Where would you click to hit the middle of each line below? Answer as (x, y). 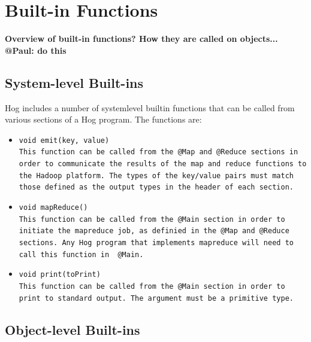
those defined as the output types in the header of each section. (156, 187)
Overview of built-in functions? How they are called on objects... (141, 39)
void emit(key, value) (64, 140)
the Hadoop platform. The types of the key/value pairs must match (156, 175)
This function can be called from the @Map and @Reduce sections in (158, 152)
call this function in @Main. (81, 254)
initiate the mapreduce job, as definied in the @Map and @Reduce (154, 231)
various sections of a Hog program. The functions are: (103, 119)
